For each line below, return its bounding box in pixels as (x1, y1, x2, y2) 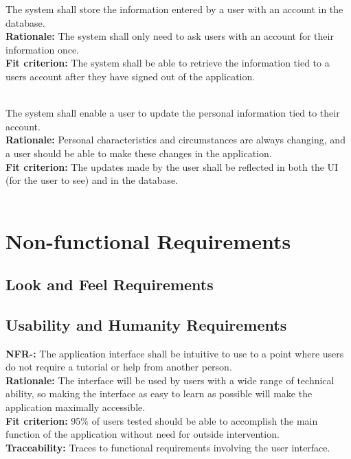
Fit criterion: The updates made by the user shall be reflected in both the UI (5, 159, 339, 174)
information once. (5, 42, 80, 56)
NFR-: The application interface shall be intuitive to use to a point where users (5, 346, 344, 360)
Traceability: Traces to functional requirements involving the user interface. (5, 440, 330, 454)
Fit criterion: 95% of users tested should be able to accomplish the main (5, 413, 318, 427)
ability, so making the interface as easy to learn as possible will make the (5, 386, 313, 401)
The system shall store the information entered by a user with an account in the (5, 2, 343, 16)
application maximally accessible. (5, 400, 146, 414)
